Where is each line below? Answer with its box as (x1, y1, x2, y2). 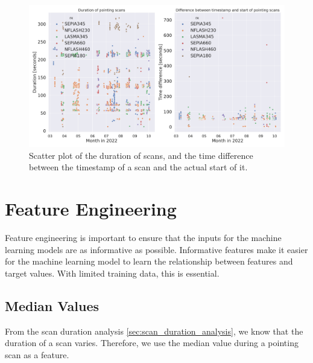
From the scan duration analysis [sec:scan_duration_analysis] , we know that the (5, 324, 303, 337)
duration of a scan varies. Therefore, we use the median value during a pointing (5, 336, 299, 349)
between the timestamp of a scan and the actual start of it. (29, 161, 248, 173)
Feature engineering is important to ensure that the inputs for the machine (5, 231, 282, 244)
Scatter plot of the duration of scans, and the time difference (29, 149, 253, 161)
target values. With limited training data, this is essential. (5, 266, 220, 279)
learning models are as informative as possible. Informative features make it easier (5, 243, 308, 255)
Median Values (5, 296, 100, 315)
